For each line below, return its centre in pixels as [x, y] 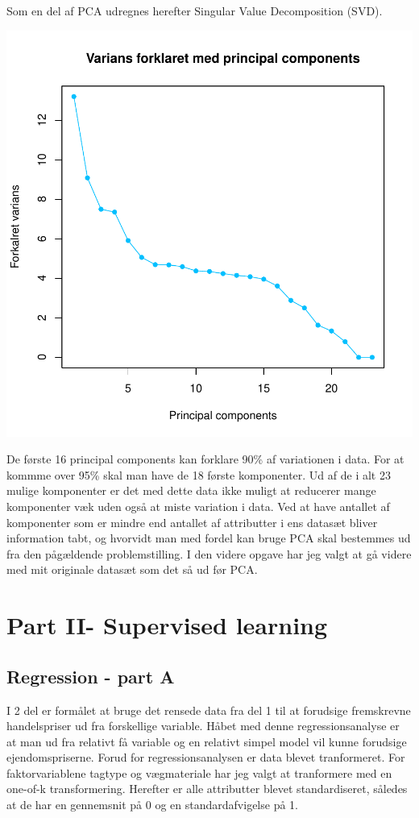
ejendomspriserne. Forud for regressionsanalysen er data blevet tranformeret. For [206, 757]
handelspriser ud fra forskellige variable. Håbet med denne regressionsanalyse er [203, 726]
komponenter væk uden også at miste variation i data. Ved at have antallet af [198, 506]
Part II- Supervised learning [167, 625]
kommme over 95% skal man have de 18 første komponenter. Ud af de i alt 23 [199, 474]
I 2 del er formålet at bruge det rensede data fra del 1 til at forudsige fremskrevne [209, 710]
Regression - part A [91, 676]
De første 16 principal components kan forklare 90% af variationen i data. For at [205, 459]
